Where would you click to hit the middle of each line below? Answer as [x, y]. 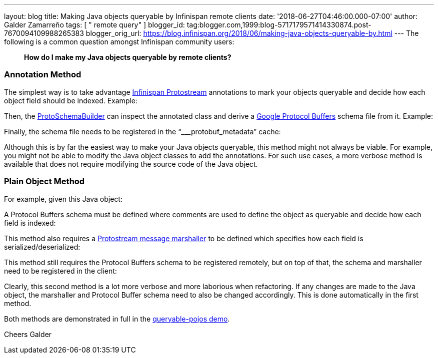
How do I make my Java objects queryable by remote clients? [128, 57]
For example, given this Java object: [63, 199]
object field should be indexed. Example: [71, 100]
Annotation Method [43, 75]
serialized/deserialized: [42, 247]
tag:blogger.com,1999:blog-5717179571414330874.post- [279, 25]
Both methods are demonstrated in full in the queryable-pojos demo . [117, 319]
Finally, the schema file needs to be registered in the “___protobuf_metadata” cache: [142, 131]
